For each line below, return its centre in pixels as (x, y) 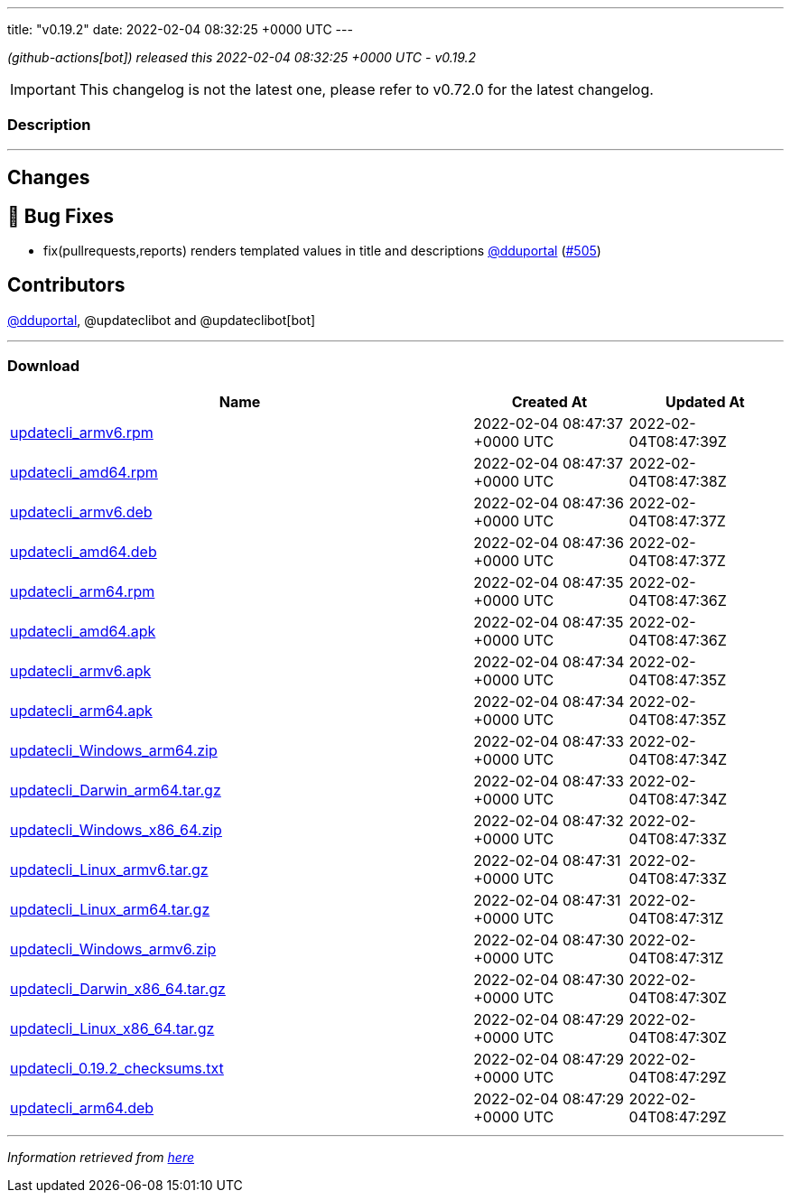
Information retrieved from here (101, 1157)
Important (43, 89)
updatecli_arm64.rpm (83, 591)
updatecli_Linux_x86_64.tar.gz (112, 1028)
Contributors (66, 285)
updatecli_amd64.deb (84, 551)
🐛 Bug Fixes (61, 216)
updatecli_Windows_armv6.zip (113, 949)
